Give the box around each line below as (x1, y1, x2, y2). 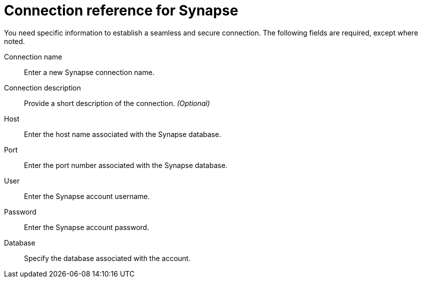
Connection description (4, 83, 81, 92)
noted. (4, 36, 25, 45)
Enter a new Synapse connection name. (24, 67, 155, 76)
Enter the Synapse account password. (24, 222, 149, 231)
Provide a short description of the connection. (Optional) (24, 98, 210, 107)
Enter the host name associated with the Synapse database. (24, 129, 221, 138)
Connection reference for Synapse (4, 2, 238, 19)
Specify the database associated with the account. (24, 253, 191, 262)
